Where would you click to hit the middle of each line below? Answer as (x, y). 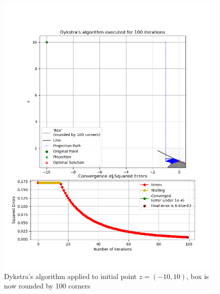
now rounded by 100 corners (47, 286)
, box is (197, 276)
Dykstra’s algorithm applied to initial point (70, 276)
